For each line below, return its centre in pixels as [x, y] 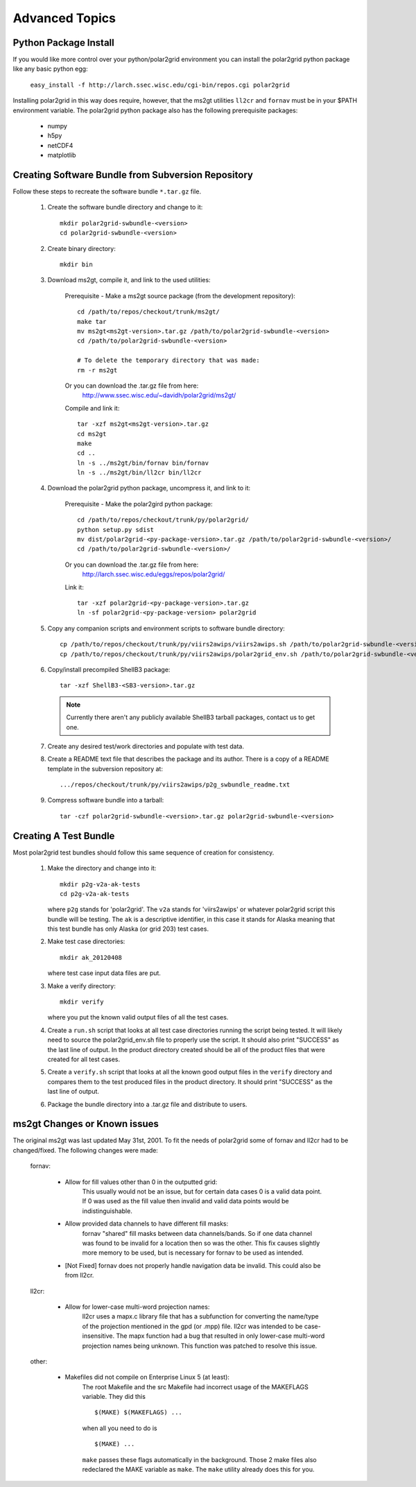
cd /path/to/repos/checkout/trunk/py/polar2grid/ [163, 520]
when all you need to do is [120, 1428]
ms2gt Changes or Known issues [86, 1124]
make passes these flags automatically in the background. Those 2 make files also [199, 1459]
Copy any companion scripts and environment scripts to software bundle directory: [166, 628]
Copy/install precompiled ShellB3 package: [109, 669]
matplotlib [62, 155]
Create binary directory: [81, 248]
